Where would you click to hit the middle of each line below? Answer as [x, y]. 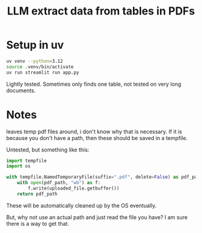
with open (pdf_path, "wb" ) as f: [59, 183]
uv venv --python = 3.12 [35, 61]
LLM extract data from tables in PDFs [101, 11]
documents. [21, 90]
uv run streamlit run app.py [43, 72]
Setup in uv [35, 45]
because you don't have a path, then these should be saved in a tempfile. [97, 138]
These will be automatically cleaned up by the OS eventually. [81, 205]
